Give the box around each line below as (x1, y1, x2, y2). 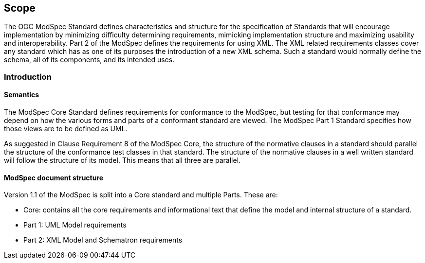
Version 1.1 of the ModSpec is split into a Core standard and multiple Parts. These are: (4, 191, 278, 199)
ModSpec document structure (4, 173, 104, 182)
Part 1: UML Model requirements (23, 221, 127, 229)
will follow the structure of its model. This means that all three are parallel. (4, 156, 241, 165)
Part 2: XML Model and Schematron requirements (23, 236, 183, 245)
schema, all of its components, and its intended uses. (4, 55, 175, 64)
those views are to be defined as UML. (4, 124, 128, 133)
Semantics (4, 90, 39, 99)
